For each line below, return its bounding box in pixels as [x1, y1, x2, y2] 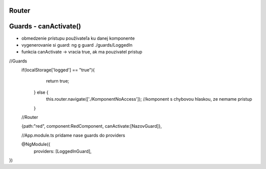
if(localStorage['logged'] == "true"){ [21, 67, 95, 73]
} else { [33, 89, 49, 95]
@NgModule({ [21, 141, 51, 147]
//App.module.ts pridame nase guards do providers [21, 132, 126, 138]
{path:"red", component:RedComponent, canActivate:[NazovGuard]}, [21, 123, 162, 129]
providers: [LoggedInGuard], [33, 148, 92, 154]
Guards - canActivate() [9, 22, 81, 30]
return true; [46, 78, 69, 84]
